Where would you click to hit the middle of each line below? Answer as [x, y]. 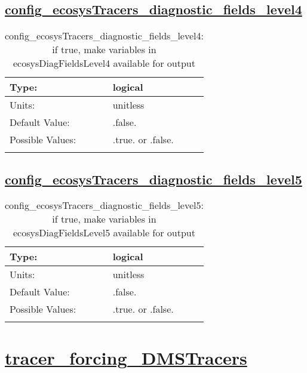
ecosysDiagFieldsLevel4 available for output [104, 63]
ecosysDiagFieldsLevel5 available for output [104, 233]
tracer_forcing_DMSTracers [126, 357]
